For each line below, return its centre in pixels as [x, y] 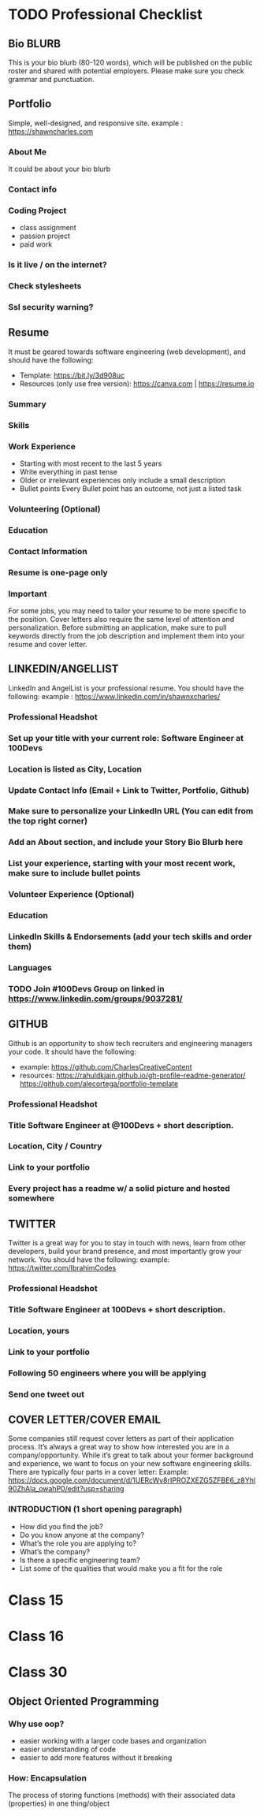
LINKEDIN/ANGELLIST [63, 669]
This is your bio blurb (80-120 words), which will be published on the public [131, 62]
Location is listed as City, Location [75, 768]
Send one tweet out [46, 1394]
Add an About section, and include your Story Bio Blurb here [126, 843]
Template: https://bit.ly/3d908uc [72, 375]
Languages [30, 967]
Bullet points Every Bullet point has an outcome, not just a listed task [130, 489]
